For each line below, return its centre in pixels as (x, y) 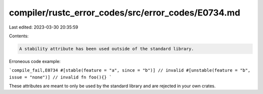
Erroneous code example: (35, 61)
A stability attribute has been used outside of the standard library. (107, 49)
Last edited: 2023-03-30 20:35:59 (44, 27)
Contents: (19, 36)
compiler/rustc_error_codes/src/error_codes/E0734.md (125, 13)
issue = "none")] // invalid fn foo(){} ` (60, 77)
